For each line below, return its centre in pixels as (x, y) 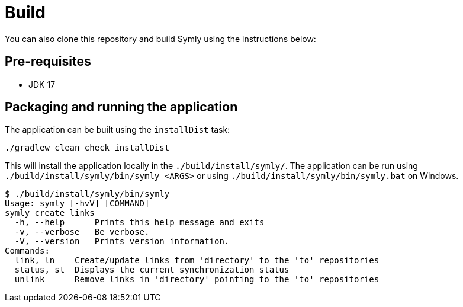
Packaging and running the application (121, 107)
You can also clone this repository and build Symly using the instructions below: (160, 39)
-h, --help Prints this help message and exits (139, 223)
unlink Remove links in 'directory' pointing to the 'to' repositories (197, 279)
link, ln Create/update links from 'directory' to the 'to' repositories (197, 260)
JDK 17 (42, 84)
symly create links (50, 213)
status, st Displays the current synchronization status (152, 270)
